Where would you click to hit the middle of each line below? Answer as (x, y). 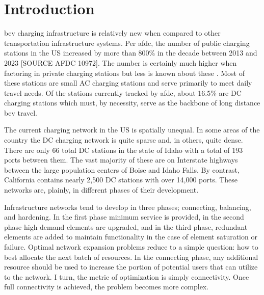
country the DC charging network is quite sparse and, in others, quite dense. (124, 140)
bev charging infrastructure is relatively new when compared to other (112, 33)
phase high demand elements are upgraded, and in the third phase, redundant (126, 226)
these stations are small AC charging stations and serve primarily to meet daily (128, 83)
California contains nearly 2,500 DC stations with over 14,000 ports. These (121, 180)
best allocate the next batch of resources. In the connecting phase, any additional (131, 257)
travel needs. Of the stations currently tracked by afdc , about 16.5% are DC (123, 92)
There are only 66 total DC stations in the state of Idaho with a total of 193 (124, 150)
